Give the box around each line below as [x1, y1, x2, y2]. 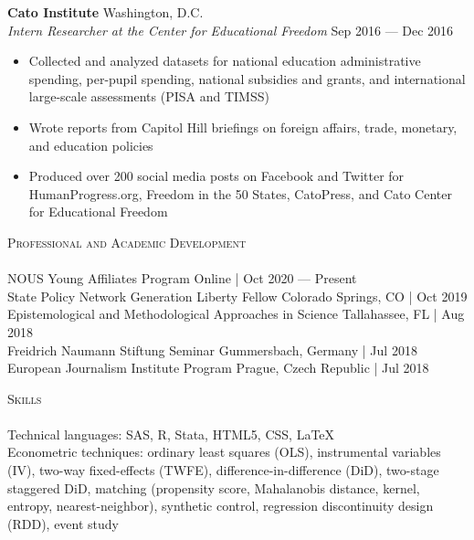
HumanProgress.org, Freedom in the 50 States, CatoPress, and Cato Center [28, 184, 452, 203]
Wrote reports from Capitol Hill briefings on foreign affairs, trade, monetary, [28, 117, 458, 136]
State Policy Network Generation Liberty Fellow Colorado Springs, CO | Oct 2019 [7, 286, 468, 305]
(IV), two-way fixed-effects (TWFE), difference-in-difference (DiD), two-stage [7, 461, 439, 480]
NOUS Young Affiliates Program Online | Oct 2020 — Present [7, 269, 357, 288]
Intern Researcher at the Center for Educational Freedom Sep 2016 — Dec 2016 [7, 20, 454, 39]
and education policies [28, 135, 153, 154]
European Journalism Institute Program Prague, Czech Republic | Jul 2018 [7, 358, 429, 377]
